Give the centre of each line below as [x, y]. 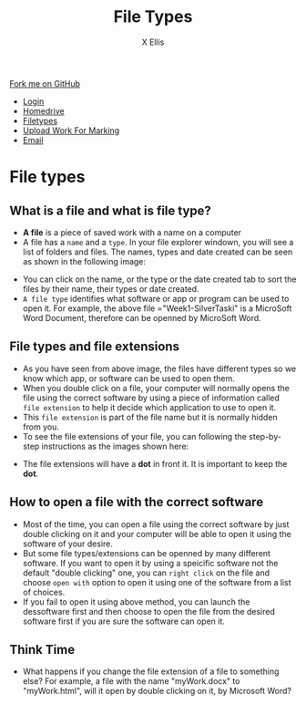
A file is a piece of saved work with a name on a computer [132, 232]
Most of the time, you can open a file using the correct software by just [156, 524]
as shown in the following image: [84, 261]
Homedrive [44, 110]
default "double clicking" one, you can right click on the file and [146, 573]
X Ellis [153, 42]
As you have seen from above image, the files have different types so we [159, 368]
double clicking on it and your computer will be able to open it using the [157, 534]
